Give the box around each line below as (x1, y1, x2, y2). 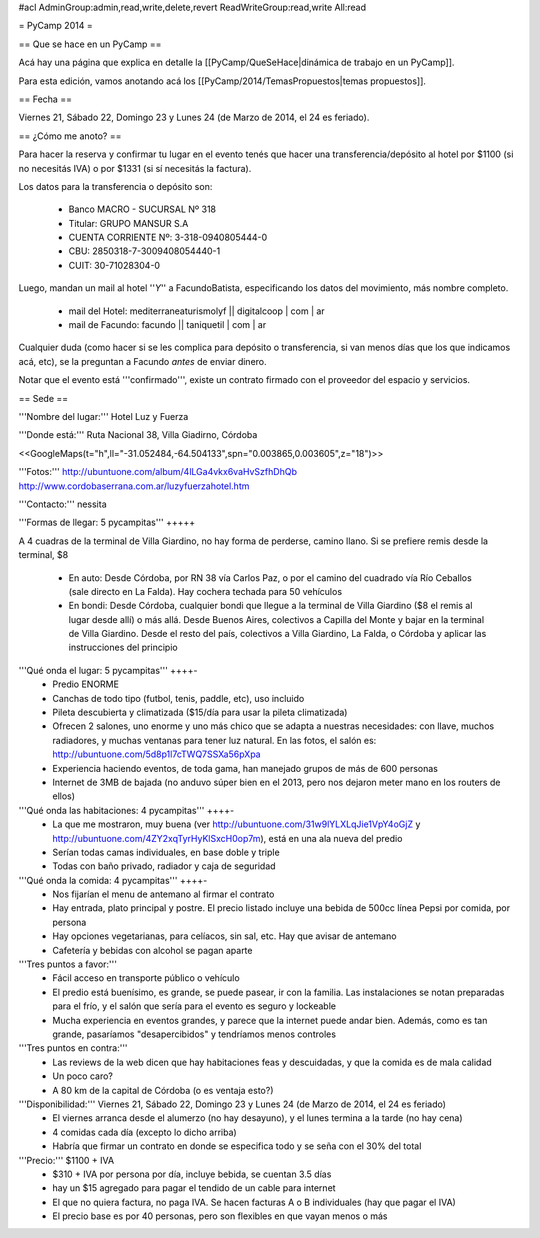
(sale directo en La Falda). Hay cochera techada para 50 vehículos (68, 585, 343, 597)
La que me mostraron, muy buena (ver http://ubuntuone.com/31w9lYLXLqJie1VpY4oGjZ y (52, 818, 421, 830)
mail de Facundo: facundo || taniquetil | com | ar (68, 319, 267, 331)
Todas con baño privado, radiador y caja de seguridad (52, 860, 276, 872)
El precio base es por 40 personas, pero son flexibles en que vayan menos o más (52, 1210, 388, 1222)
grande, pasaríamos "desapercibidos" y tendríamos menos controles (52, 1028, 337, 1040)
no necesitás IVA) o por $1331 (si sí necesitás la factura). (18, 162, 252, 174)
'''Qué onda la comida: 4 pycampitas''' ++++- (18, 874, 208, 886)
